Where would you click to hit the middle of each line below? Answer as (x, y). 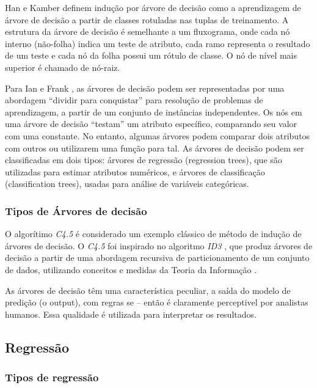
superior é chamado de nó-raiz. (63, 67)
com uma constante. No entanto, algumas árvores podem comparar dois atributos (158, 135)
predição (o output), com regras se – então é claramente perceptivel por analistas (157, 302)
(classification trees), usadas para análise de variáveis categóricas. (127, 184)
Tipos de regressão (52, 377)
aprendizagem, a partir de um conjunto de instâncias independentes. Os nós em (154, 112)
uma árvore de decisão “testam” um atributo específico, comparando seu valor (151, 124)
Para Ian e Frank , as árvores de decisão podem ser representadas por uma (145, 88)
